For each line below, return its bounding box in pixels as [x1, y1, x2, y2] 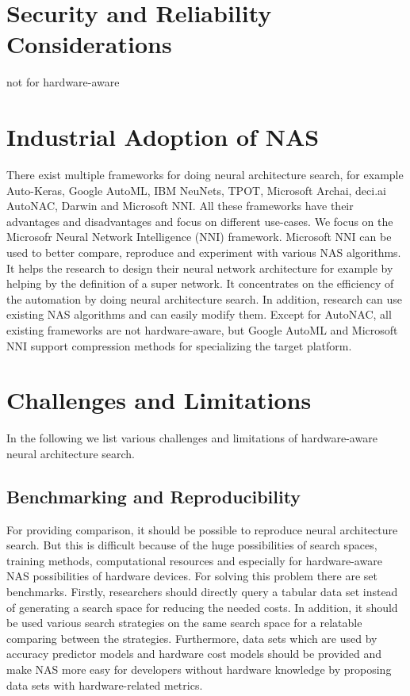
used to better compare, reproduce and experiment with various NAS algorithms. [6, 244, 401, 260]
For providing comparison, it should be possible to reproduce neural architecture [6, 521, 398, 537]
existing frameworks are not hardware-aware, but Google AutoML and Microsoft [6, 321, 398, 338]
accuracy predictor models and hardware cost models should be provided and [6, 645, 382, 662]
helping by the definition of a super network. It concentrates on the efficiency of [6, 275, 394, 292]
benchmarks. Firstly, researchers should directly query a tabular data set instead [6, 583, 398, 600]
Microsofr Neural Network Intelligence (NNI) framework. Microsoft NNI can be [6, 228, 392, 245]
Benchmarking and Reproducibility [6, 484, 301, 508]
